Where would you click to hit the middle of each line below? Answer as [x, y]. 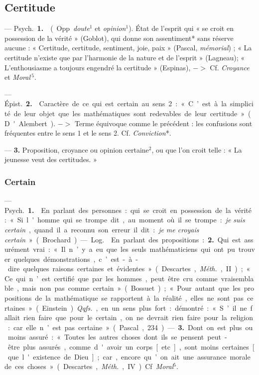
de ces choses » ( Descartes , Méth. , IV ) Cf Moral [89, 366]
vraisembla [237, 278]
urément [17, 249]
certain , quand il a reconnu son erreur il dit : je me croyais [102, 229]
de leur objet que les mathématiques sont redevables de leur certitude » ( [132, 113]
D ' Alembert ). [30, 123]
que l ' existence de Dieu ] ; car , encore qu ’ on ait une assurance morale [129, 356]
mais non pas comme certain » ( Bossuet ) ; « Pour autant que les [131, 288]
